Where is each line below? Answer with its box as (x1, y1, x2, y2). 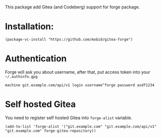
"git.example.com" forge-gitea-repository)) (5, 128, 96, 133)
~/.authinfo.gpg (5, 74, 38, 79)
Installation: (5, 21, 54, 32)
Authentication (5, 53, 67, 64)
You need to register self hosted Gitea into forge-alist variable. (5, 115, 132, 121)
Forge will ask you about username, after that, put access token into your (5, 69, 151, 75)
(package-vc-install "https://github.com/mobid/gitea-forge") (5, 37, 133, 42)
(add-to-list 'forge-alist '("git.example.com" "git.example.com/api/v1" (5, 124, 157, 129)
